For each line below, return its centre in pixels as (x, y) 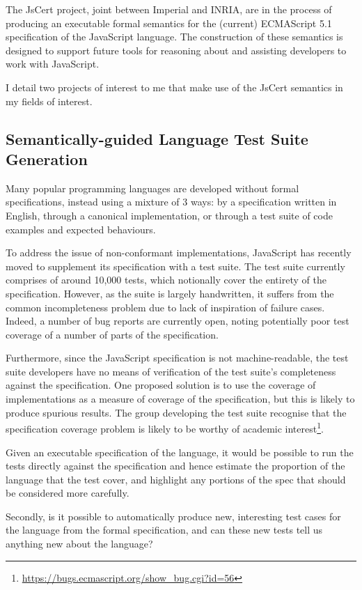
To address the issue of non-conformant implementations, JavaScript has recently (179, 253)
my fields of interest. (49, 101)
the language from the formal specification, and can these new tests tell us (164, 530)
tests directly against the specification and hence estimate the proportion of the (175, 466)
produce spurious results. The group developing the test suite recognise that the (176, 412)
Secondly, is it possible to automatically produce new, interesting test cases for (173, 516)
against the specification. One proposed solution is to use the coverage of (161, 385)
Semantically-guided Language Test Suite (157, 138)
